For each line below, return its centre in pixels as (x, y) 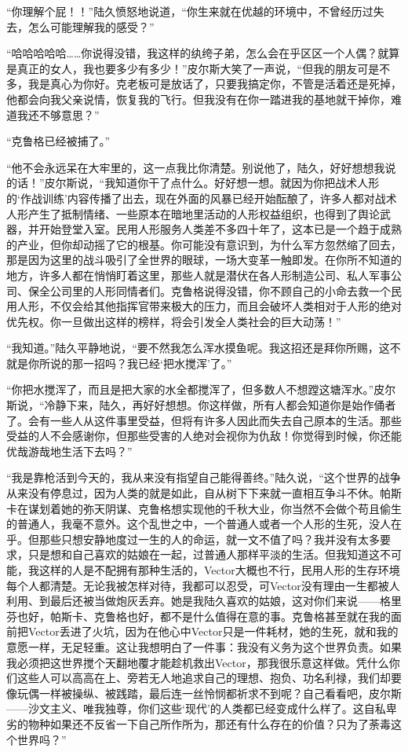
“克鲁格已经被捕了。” (58, 141)
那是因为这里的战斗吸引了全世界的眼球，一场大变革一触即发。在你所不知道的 (204, 260)
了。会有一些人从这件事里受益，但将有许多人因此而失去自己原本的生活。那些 (204, 420)
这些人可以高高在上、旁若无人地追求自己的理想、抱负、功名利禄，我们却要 (209, 678)
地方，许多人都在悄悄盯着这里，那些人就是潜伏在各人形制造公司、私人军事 (199, 275)
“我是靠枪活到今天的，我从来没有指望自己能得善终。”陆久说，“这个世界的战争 (204, 477)
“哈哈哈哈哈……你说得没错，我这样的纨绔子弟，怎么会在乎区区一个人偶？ (192, 53)
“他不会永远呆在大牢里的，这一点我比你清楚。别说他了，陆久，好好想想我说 (201, 167)
